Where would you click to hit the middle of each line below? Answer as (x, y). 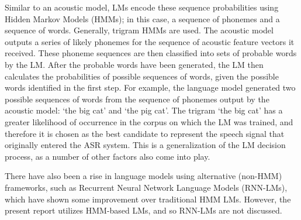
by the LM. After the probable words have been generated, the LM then (134, 64)
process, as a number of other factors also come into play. (108, 156)
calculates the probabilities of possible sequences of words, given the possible (142, 76)
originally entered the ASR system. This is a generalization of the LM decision (145, 145)
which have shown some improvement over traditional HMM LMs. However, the (148, 199)
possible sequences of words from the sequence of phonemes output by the (137, 99)
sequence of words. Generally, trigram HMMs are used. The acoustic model (139, 30)
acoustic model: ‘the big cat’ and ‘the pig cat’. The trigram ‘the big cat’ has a (144, 110)
